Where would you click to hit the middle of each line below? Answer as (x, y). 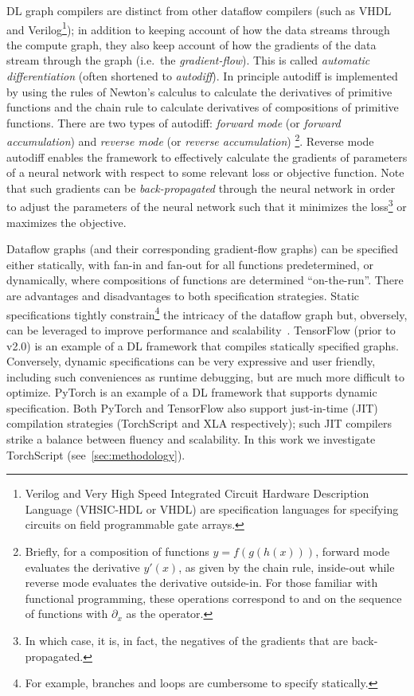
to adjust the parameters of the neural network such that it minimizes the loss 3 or (207, 205)
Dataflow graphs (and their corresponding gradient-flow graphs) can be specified (202, 249)
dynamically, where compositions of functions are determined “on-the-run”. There (205, 280)
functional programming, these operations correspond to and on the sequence (213, 598)
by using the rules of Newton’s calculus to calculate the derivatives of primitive (199, 91)
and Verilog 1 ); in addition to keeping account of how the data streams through (198, 28)
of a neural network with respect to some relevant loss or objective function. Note (205, 172)
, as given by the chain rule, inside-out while (287, 567)
